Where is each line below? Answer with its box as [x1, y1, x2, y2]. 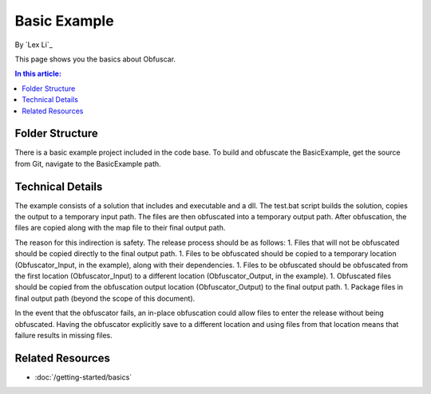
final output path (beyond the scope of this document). [14, 294, 196, 303]
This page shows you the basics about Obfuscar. [14, 54, 176, 64]
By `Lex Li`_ [14, 40, 53, 49]
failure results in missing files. [14, 331, 113, 340]
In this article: [14, 69, 61, 79]
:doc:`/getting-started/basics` [34, 372, 132, 382]
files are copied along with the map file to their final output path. [14, 223, 226, 233]
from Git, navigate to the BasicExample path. [14, 159, 161, 168]
